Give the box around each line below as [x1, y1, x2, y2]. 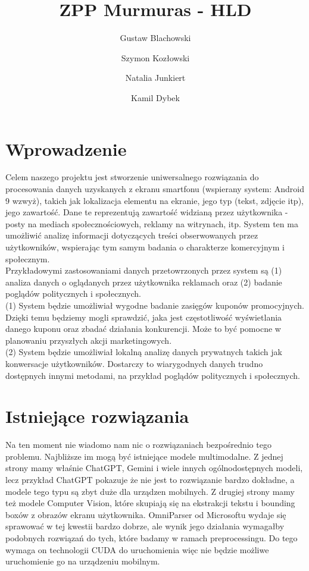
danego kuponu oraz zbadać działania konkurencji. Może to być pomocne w [5, 322, 281, 335]
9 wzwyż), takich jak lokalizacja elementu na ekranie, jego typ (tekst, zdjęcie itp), [5, 194, 304, 206]
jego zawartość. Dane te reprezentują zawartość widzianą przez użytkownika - [5, 206, 288, 218]
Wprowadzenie [5, 136, 127, 161]
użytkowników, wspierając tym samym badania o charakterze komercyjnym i [5, 241, 285, 253]
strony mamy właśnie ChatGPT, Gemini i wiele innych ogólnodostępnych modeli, [5, 462, 303, 474]
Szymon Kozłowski [121, 51, 190, 64]
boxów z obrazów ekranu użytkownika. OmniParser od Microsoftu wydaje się [5, 508, 286, 520]
